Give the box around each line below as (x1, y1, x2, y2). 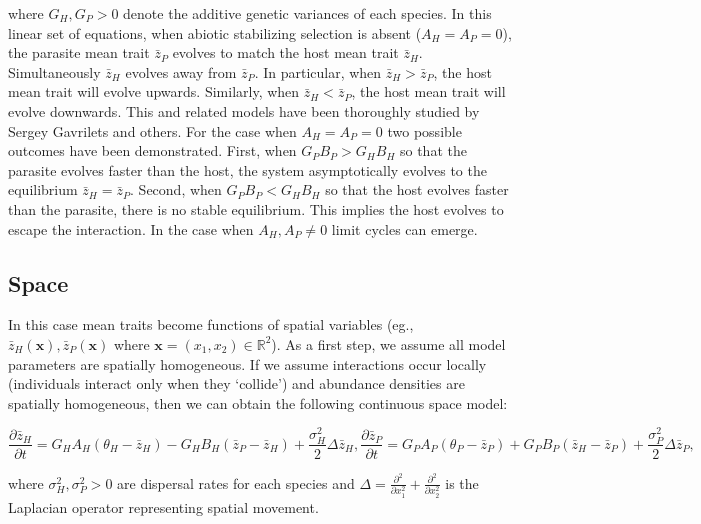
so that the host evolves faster (325, 179, 509, 200)
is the (445, 472, 479, 493)
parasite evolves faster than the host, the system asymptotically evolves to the (8, 159, 487, 180)
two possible (387, 120, 462, 141)
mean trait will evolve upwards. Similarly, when (8, 81, 300, 102)
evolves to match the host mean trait (172, 42, 399, 63)
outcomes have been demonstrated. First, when (8, 140, 297, 161)
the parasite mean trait (8, 42, 150, 63)
